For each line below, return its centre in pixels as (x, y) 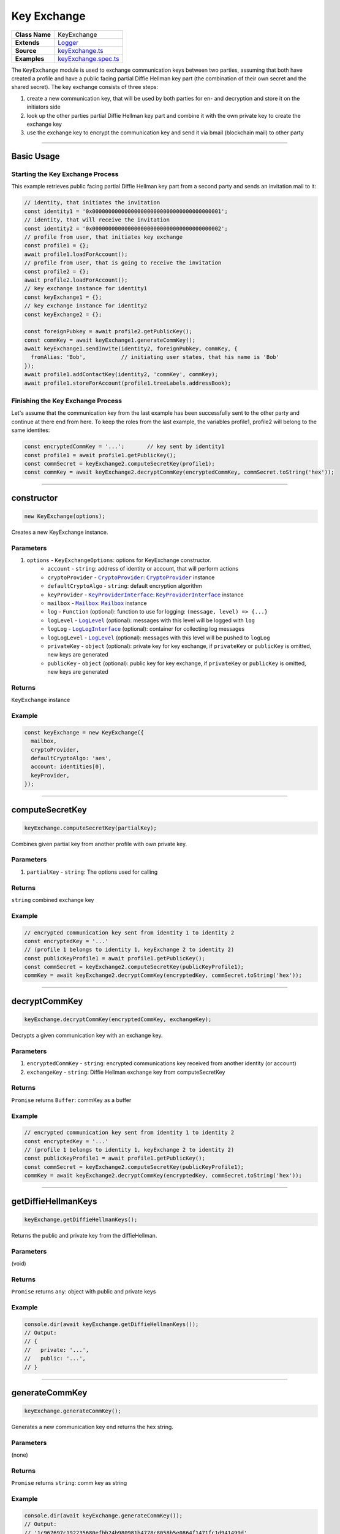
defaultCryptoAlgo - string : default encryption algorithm (125, 586)
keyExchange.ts (81, 50)
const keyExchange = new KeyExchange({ (84, 732)
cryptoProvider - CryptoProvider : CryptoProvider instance (131, 577)
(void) (19, 1263)
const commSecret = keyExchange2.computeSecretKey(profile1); (119, 464)
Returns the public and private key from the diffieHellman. (84, 1235)
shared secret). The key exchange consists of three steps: (85, 87)
